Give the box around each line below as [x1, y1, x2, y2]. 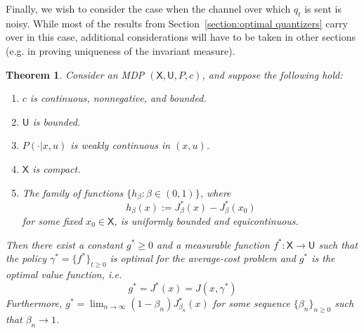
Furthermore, [6, 296, 63, 311]
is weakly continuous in [70, 138, 171, 152]
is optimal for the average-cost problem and [110, 251, 296, 266]
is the [311, 251, 335, 266]
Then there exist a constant [6, 237, 123, 252]
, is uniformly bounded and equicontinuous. [114, 213, 299, 228]
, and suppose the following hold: [202, 67, 343, 81]
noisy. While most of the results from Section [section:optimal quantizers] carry [6, 15, 348, 30]
